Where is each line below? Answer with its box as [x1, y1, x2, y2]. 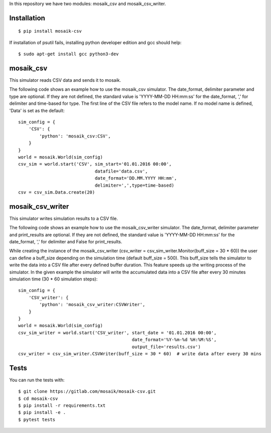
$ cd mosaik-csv [18, 395, 58, 401]
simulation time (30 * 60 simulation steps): [9, 276, 98, 282]
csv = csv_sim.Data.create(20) [18, 189, 95, 195]
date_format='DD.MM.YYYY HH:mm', [94, 176, 177, 181]
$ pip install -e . [18, 409, 66, 415]
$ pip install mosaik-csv [18, 28, 82, 34]
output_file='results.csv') [131, 344, 201, 350]
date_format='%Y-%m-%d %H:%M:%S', [131, 337, 217, 343]
